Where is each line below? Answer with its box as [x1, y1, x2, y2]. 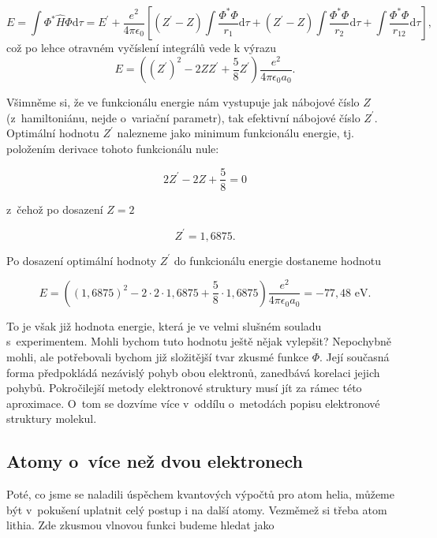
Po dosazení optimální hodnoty [6, 252, 157, 268]
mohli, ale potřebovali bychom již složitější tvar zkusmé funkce [6, 349, 308, 364]
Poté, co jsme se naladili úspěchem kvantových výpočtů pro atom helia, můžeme [6, 486, 394, 503]
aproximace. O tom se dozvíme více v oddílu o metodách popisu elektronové [6, 394, 380, 411]
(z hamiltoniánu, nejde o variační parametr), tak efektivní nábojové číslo [6, 109, 360, 125]
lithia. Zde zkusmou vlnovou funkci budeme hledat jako [6, 517, 275, 533]
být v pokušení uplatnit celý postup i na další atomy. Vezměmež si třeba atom [6, 501, 387, 517]
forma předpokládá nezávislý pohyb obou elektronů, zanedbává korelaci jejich [6, 364, 380, 380]
